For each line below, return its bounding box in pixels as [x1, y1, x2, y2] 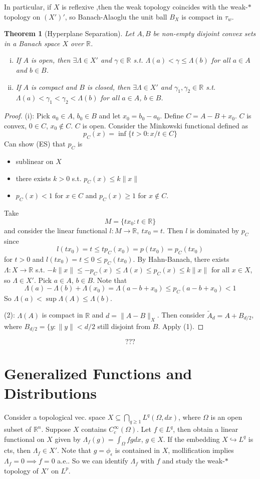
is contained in [115, 445, 160, 455]
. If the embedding [163, 433, 220, 444]
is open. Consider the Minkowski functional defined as [82, 120, 248, 130]
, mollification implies [168, 445, 234, 455]
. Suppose [41, 424, 71, 434]
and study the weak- [162, 455, 225, 466]
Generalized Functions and [4, 363, 192, 384]
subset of [4, 424, 32, 434]
